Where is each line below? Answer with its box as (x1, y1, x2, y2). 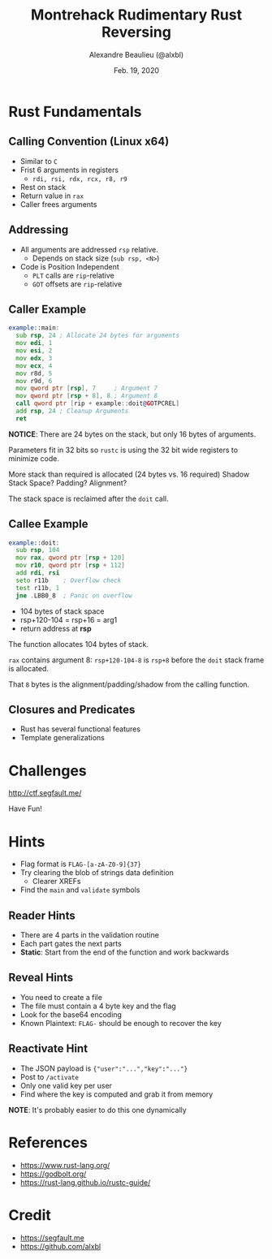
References (8, 1133, 88, 1152)
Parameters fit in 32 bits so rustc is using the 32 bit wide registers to (8, 445, 238, 455)
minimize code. (8, 453, 59, 464)
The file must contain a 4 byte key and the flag (19, 1001, 176, 1011)
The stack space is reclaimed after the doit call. (8, 494, 169, 503)
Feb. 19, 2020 (113, 65, 160, 75)
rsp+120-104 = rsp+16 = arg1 (19, 614, 118, 624)
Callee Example (8, 517, 89, 531)
